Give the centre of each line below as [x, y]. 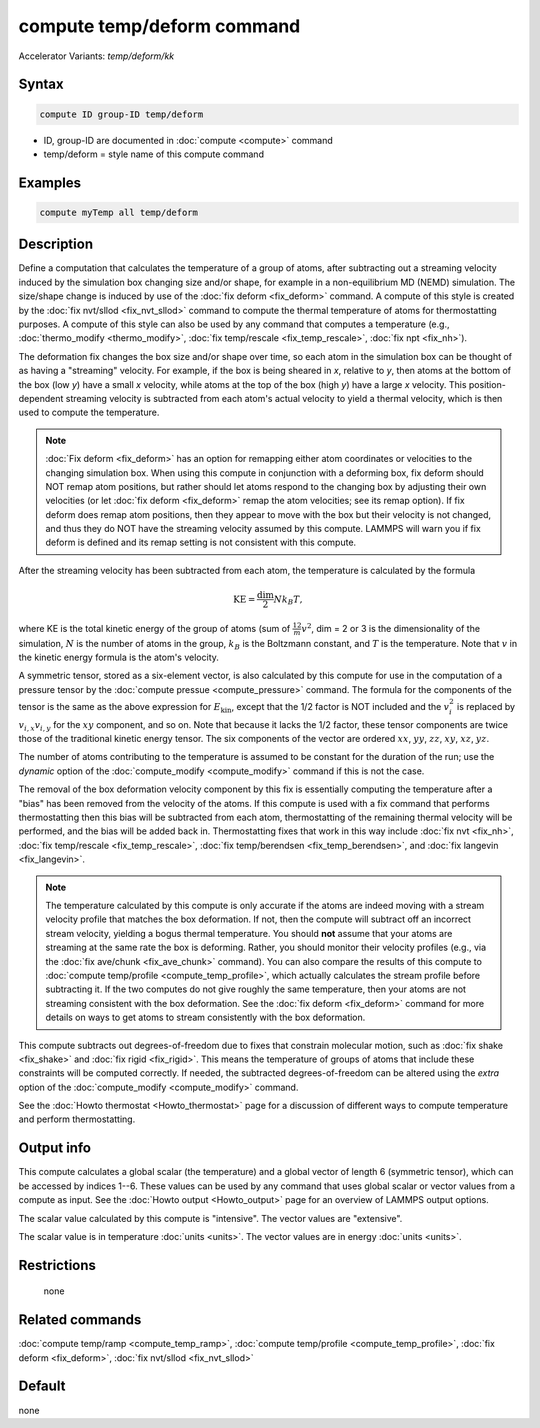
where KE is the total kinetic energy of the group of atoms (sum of [154, 628]
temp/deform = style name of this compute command [154, 154]
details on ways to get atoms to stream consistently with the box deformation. [205, 1017]
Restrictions [57, 1265]
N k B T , [288, 600]
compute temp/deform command [159, 26]
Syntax [41, 84]
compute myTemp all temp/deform [119, 212]
